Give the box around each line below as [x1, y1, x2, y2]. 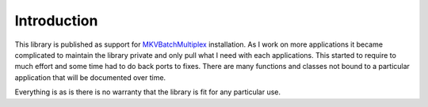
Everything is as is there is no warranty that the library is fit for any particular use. [14, 87, 281, 97]
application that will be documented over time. [14, 72, 166, 82]
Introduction [14, 12, 98, 29]
